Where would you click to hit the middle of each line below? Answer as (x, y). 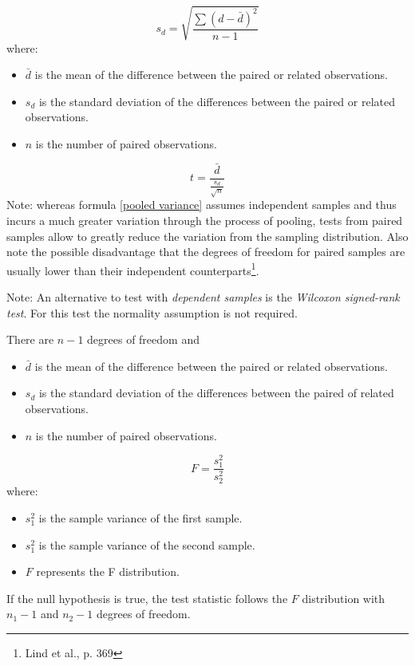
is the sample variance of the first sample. (140, 518)
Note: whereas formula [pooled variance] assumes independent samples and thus (202, 205)
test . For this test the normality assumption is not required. (152, 312)
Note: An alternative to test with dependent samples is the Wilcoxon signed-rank (203, 296)
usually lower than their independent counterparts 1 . (133, 269)
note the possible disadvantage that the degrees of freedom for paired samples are (206, 252)
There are (30, 339)
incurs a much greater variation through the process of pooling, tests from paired (205, 220)
